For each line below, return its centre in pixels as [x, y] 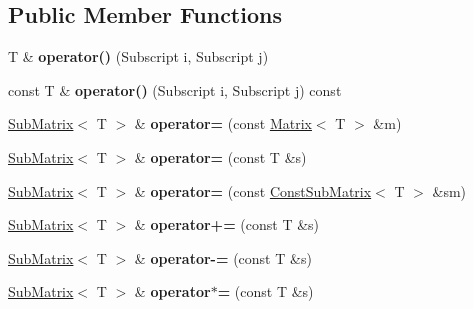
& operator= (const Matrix [223, 123]
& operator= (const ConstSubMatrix [253, 190]
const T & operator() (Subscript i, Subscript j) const [175, 89]
